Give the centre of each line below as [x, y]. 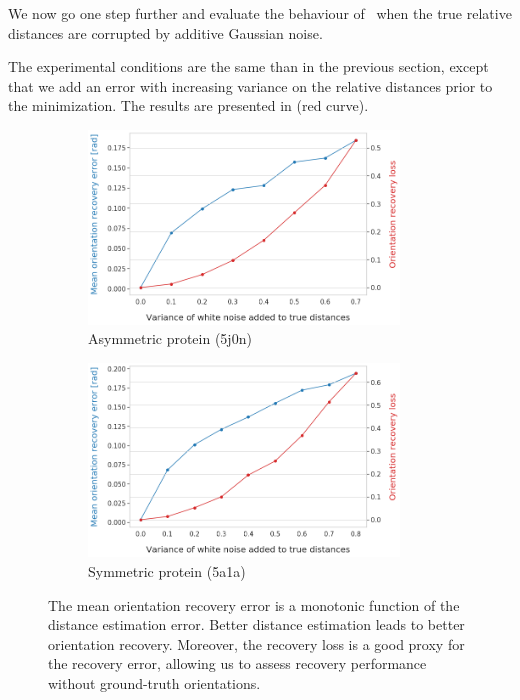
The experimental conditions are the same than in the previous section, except [248, 66]
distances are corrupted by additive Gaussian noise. [165, 32]
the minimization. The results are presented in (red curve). [188, 105]
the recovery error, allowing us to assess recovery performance [237, 663]
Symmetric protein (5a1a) [167, 571]
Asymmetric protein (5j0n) [170, 338]
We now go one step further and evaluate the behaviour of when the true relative [260, 13]
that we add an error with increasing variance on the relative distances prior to [250, 85]
